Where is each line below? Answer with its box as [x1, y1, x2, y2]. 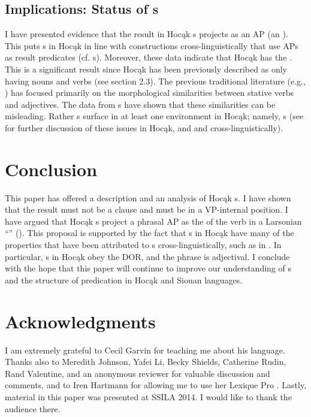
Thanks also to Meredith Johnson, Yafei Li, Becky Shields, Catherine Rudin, [5, 355, 286, 368]
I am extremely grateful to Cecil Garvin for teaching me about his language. [5, 343, 285, 356]
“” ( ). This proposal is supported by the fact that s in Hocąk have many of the [5, 226, 294, 239]
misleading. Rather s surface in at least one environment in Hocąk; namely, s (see [5, 110, 304, 122]
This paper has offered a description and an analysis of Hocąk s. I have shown [5, 191, 291, 204]
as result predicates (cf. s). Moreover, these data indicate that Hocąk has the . [5, 51, 292, 64]
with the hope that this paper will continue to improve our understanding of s [5, 262, 291, 274]
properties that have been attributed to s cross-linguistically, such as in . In [5, 238, 282, 251]
